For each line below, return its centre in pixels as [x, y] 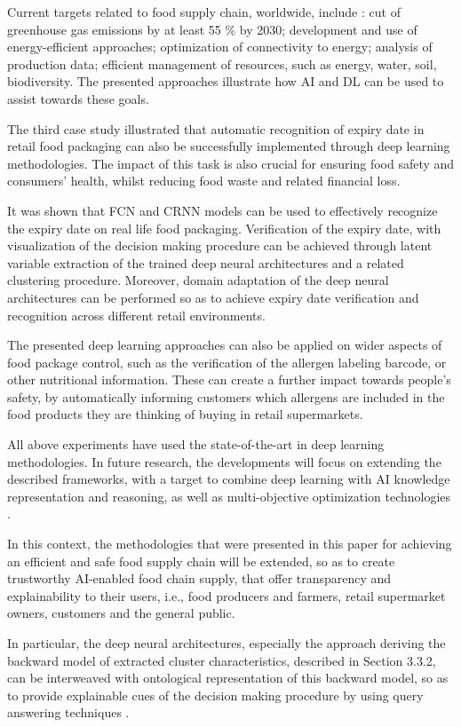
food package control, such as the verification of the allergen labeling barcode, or [227, 362]
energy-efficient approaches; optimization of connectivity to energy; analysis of [220, 47]
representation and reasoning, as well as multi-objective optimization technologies [229, 496]
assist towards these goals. [78, 98]
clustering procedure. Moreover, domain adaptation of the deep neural [198, 280]
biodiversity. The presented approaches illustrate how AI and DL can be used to [226, 81]
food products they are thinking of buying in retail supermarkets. [185, 414]
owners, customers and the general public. [121, 613]
